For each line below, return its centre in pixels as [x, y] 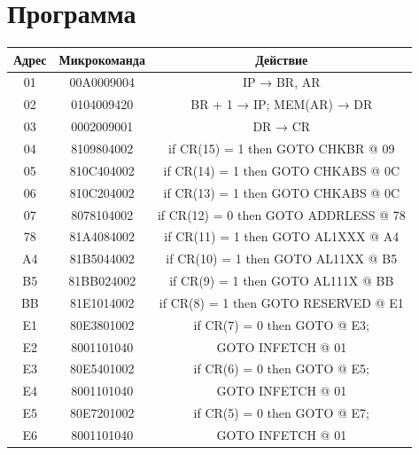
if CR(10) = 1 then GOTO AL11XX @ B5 [282, 259]
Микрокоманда [102, 59]
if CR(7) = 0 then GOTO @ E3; [281, 324]
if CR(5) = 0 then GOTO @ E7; [281, 413]
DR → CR [282, 126]
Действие [282, 59]
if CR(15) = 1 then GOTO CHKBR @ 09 [282, 148]
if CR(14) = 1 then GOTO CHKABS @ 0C [282, 170]
